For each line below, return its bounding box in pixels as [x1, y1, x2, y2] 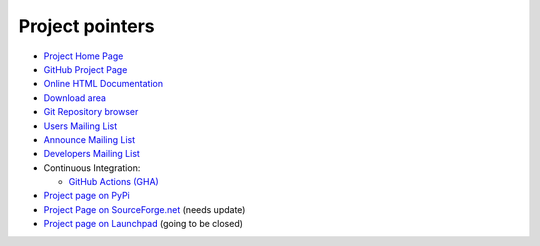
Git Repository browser [43, 106, 139, 118]
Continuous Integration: [43, 161, 141, 174]
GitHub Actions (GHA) [68, 176, 159, 188]
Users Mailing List [43, 120, 118, 132]
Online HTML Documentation [43, 78, 164, 90]
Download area [43, 91, 107, 104]
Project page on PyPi [43, 190, 130, 202]
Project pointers [18, 15, 155, 37]
